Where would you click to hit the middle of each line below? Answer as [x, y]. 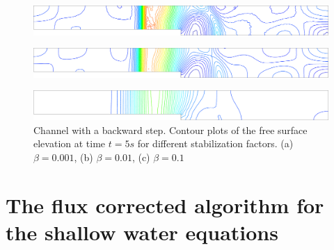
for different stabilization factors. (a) [215, 143]
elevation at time [70, 143]
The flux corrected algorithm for [165, 205]
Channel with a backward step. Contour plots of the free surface [170, 130]
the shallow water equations [142, 232]
